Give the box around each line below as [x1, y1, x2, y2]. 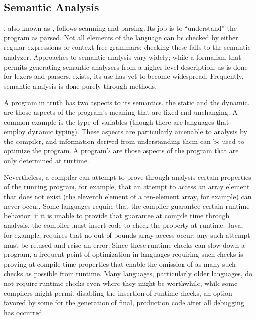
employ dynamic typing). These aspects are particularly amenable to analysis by [4, 126, 247, 137]
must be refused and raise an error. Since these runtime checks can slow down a [4, 239, 245, 249]
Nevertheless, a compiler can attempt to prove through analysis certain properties [4, 172, 251, 182]
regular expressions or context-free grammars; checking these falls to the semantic [4, 42, 251, 52]
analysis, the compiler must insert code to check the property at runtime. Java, [4, 220, 243, 230]
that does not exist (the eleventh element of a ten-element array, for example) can [4, 191, 252, 201]
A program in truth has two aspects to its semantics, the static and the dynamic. [4, 97, 250, 107]
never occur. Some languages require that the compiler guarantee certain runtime [4, 201, 250, 211]
